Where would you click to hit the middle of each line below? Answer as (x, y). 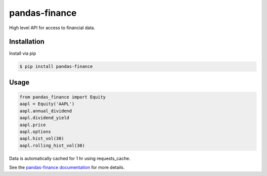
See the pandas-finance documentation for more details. (67, 168)
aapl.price (33, 125)
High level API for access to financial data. (52, 28)
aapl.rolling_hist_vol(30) (52, 145)
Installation (27, 42)
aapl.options (35, 132)
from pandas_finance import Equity (63, 97)
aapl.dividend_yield (44, 118)
